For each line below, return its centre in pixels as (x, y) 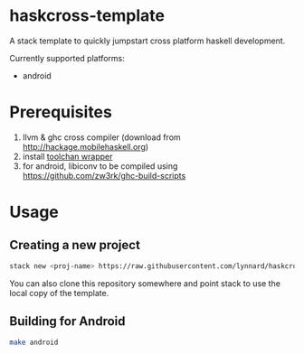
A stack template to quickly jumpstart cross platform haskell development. (147, 41)
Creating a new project (75, 245)
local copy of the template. (59, 293)
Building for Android (67, 321)
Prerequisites (61, 112)
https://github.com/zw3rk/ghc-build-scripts (104, 175)
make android (34, 342)
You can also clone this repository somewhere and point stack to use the (145, 283)
